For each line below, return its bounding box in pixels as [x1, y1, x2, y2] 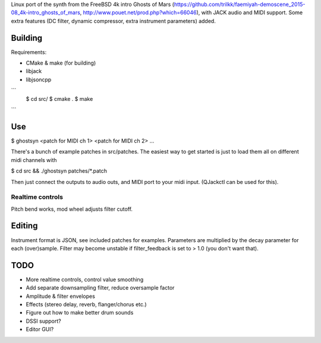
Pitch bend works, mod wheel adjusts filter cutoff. [11, 205, 133, 212]
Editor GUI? [26, 326, 54, 333]
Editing [11, 221, 38, 231]
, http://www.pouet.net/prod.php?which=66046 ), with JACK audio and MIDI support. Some [80, 9, 303, 16]
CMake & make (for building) [26, 59, 96, 66]
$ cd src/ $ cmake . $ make [26, 95, 93, 102]
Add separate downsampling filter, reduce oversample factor [26, 284, 175, 291]
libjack [26, 68, 42, 75]
